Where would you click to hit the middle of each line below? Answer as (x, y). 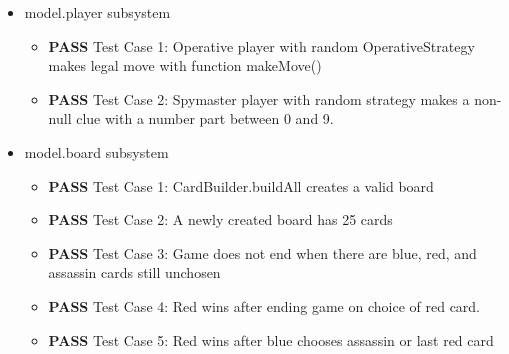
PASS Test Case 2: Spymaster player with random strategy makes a (259, 98)
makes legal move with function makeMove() (185, 65)
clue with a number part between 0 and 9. (205, 118)
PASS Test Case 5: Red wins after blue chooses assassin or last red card (271, 339)
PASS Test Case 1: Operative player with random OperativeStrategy (261, 45)
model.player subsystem (97, 12)
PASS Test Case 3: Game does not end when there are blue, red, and (262, 252)
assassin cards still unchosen (134, 272)
